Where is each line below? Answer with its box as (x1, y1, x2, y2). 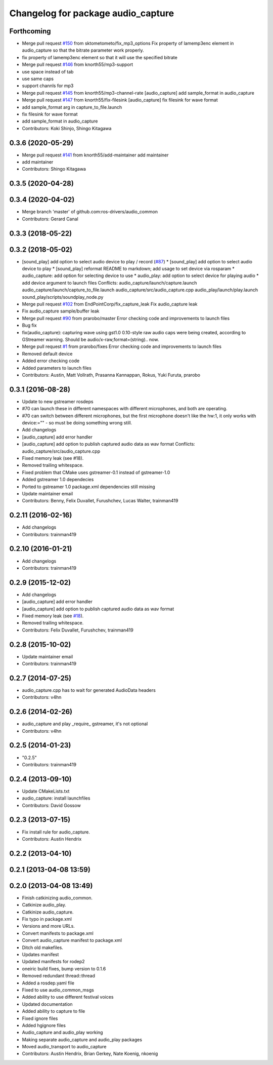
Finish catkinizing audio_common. (22, 894, 93, 901)
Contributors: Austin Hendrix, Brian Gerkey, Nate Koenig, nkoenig (22, 1051, 158, 1057)
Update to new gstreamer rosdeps (22, 398, 94, 405)
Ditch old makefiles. (22, 944, 63, 951)
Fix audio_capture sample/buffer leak (22, 308, 100, 314)
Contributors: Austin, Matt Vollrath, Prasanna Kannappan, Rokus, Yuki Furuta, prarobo (22, 372, 201, 378)
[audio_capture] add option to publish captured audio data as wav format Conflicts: (22, 441, 196, 447)
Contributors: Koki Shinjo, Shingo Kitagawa (22, 125, 112, 131)
